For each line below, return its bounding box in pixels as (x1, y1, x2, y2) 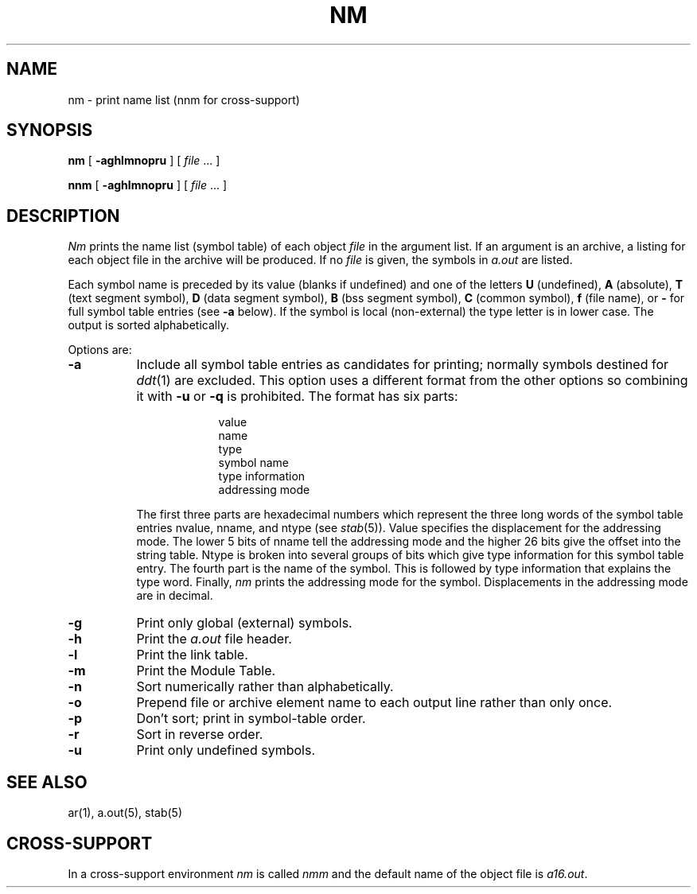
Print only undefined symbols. (136, 742, 316, 759)
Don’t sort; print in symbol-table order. (136, 710, 366, 727)
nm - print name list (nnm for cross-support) (68, 92, 300, 107)
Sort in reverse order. (136, 726, 263, 743)
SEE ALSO (6, 772, 88, 792)
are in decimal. (136, 589, 213, 603)
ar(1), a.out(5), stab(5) (68, 806, 183, 820)
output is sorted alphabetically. (68, 318, 229, 332)
